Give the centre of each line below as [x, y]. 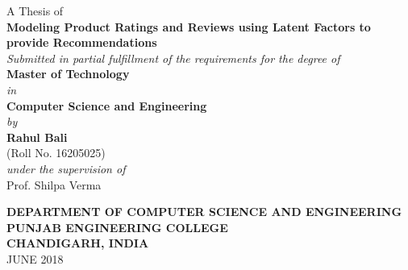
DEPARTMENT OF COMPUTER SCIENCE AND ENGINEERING [204, 212]
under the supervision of [66, 168]
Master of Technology [68, 74]
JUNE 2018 [35, 258]
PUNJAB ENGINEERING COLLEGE [117, 227]
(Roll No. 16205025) [56, 153]
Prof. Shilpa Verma [54, 184]
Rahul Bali [37, 137]
